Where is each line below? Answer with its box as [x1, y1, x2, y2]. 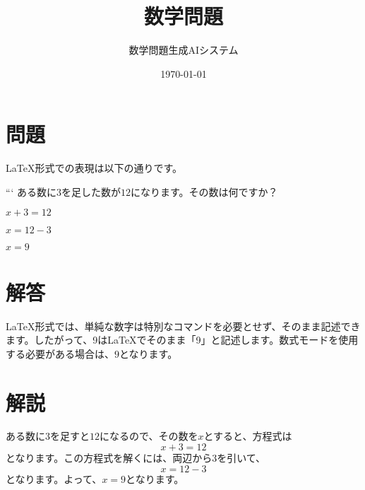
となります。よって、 [6, 471, 102, 486]
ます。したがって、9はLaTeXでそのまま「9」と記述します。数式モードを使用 [6, 332, 359, 347]
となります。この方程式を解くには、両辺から [6, 450, 213, 465]
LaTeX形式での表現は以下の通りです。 [6, 161, 183, 175]
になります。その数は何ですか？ [130, 184, 278, 199]
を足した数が [61, 184, 121, 199]
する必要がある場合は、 [6, 346, 114, 361]
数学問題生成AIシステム [128, 42, 239, 57]
